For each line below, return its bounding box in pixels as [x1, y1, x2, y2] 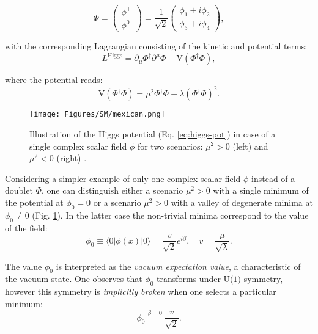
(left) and [232, 139, 268, 152]
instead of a [251, 172, 295, 184]
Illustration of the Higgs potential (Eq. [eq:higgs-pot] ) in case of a [29, 127, 276, 140]
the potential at [5, 195, 64, 208]
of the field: [5, 221, 48, 234]
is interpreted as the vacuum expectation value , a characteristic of [56, 260, 301, 272]
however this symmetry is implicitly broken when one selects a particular [5, 285, 276, 298]
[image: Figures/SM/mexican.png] [29, 110, 165, 119]
